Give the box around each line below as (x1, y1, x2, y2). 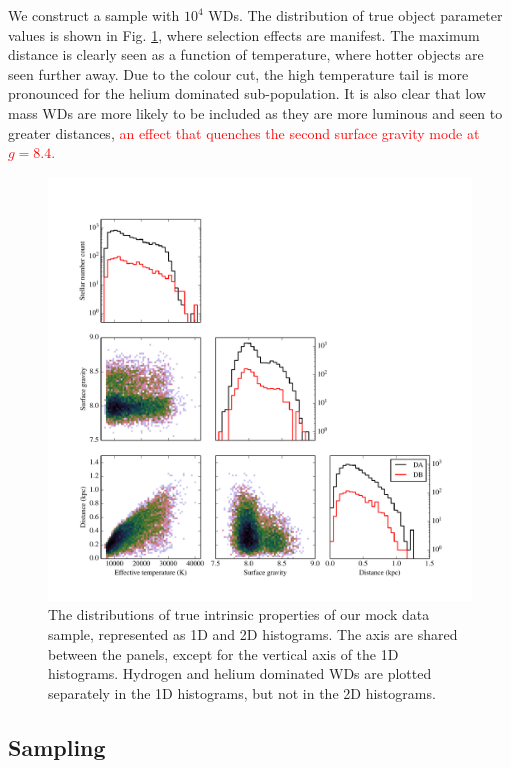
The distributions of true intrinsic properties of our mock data (48, 604, 430, 625)
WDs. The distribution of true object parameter (208, 5, 503, 25)
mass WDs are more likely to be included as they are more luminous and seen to (8, 102, 503, 123)
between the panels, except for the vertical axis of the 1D (48, 643, 399, 664)
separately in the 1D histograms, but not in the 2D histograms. (48, 682, 436, 703)
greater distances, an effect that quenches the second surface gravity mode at (8, 122, 480, 143)
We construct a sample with (8, 5, 180, 25)
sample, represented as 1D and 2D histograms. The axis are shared (48, 623, 458, 644)
